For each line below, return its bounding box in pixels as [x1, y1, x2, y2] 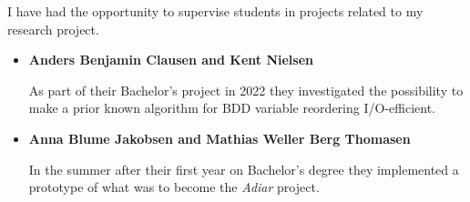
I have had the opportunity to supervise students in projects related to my [7, 2, 424, 20]
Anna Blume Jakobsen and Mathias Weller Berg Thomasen [28, 128, 411, 147]
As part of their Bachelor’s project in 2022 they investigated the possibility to [28, 80, 464, 99]
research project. [7, 19, 99, 38]
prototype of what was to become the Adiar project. [28, 177, 320, 197]
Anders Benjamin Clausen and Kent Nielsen [28, 50, 313, 69]
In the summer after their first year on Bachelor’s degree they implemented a [28, 159, 459, 178]
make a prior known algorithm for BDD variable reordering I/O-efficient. [28, 98, 435, 117]
